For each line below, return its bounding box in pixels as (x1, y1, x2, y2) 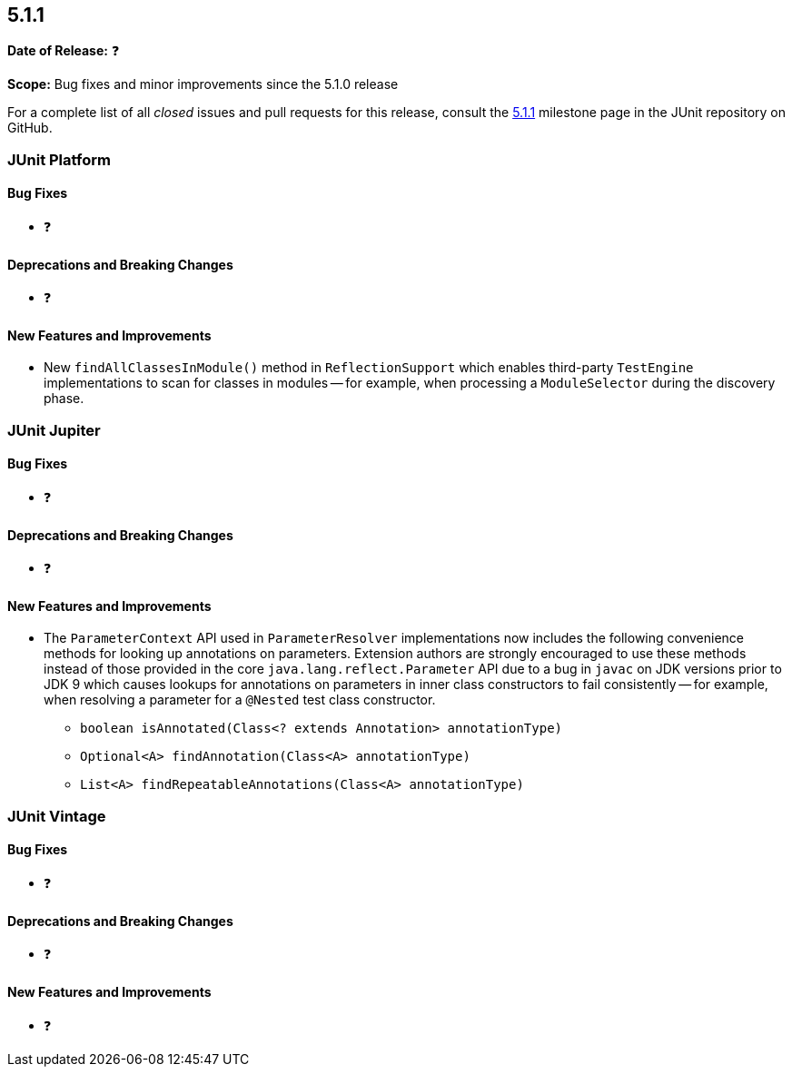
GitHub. (7, 120, 53, 136)
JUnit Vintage (7, 806, 106, 825)
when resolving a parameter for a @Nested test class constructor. (44, 692, 436, 708)
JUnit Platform (7, 150, 111, 169)
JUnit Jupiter (7, 420, 101, 439)
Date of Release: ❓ (7, 43, 120, 59)
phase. (44, 390, 84, 407)
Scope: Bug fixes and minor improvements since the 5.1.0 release (7, 76, 399, 93)
